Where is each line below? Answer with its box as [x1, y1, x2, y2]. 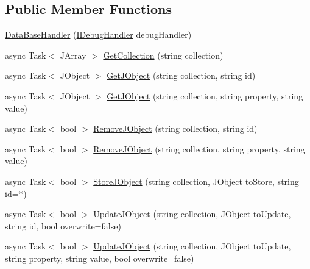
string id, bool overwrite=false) [5, 219, 121, 232]
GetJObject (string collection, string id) [107, 69, 256, 82]
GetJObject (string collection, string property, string [107, 89, 303, 102]
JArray [60, 48, 86, 61]
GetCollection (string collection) [103, 48, 224, 61]
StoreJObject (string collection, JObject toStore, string [93, 174, 299, 187]
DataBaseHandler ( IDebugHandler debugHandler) [5, 28, 192, 41]
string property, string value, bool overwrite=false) [5, 251, 194, 264]
